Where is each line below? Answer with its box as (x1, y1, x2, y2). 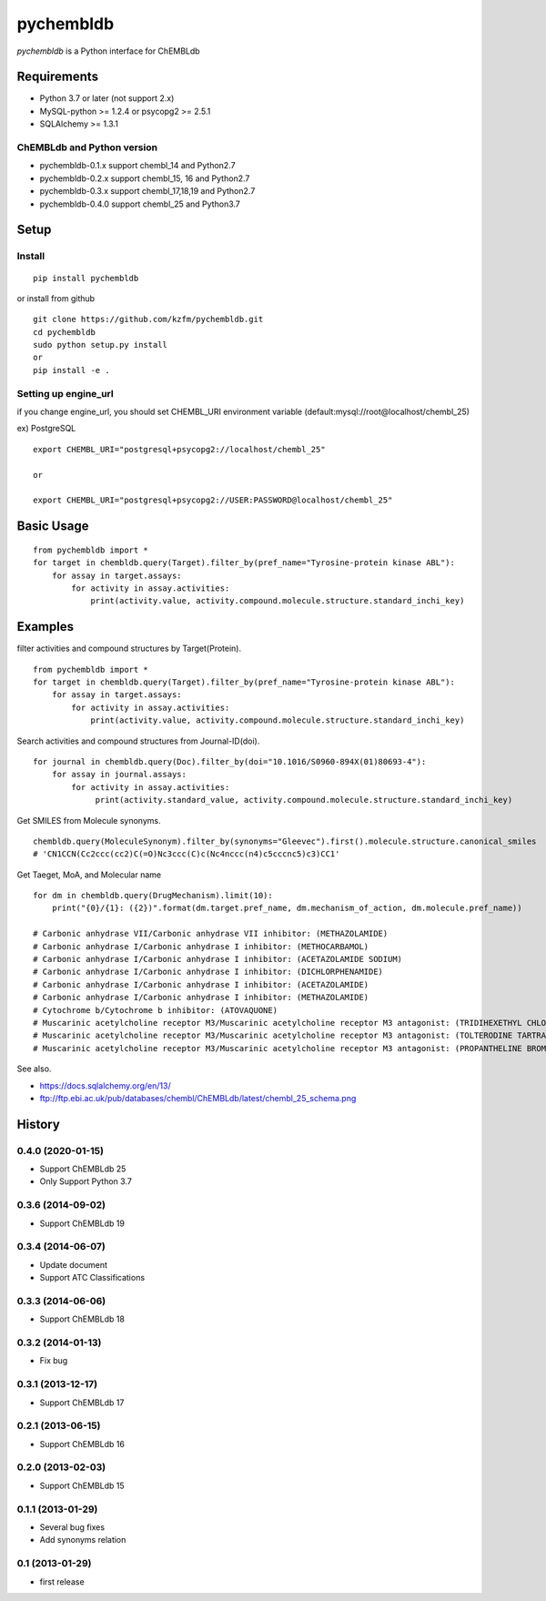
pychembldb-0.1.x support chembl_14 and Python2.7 (39, 160, 236, 171)
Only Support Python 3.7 (39, 1176, 132, 1187)
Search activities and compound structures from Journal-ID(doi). (16, 735, 260, 746)
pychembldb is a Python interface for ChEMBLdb (16, 46, 200, 56)
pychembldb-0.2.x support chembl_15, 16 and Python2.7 (39, 173, 250, 184)
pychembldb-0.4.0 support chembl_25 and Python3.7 (39, 198, 240, 209)
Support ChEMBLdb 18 (39, 1313, 125, 1324)
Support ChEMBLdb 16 (39, 1438, 125, 1449)
